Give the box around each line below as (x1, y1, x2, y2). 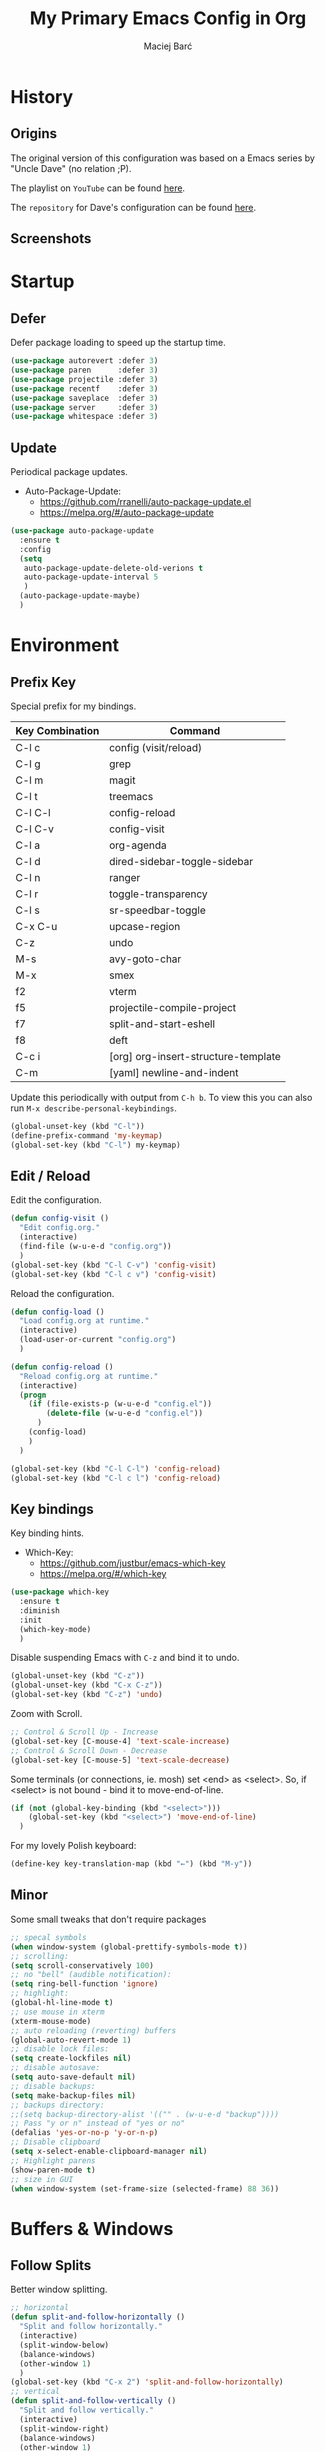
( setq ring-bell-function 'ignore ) (10, 1979, 159, 1989)
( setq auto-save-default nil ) (10, 2072, 137, 2082)
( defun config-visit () (10, 1213, 110, 1224)
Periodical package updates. (10, 466, 128, 478)
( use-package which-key (10, 1587, 110, 1597)
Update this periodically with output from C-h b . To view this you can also (10, 1091, 313, 1103)
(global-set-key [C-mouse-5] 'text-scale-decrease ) (10, 1755, 230, 1765)
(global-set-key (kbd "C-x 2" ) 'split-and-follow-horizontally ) (10, 2377, 284, 2387)
